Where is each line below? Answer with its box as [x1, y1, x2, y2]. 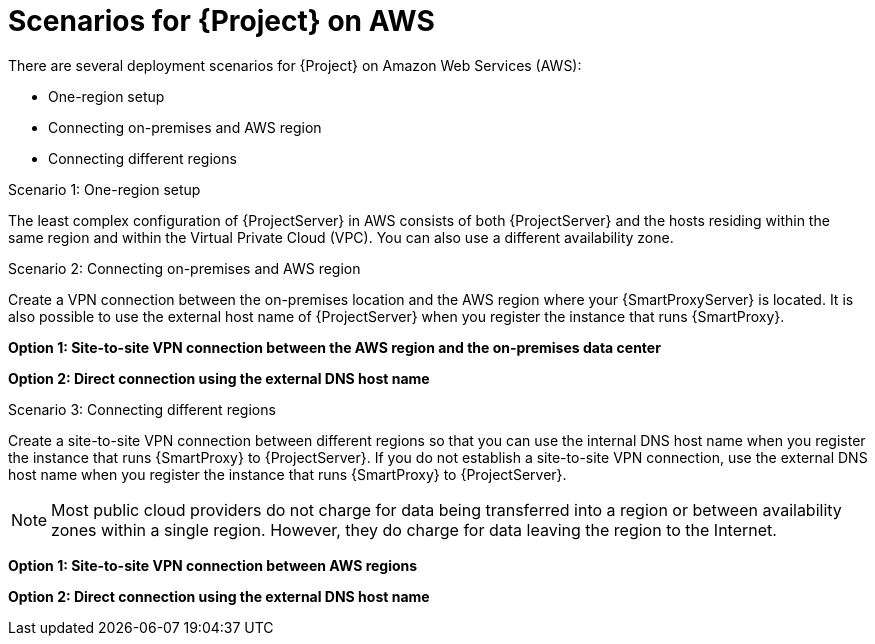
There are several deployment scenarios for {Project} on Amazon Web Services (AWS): [8, 56, 582, 74]
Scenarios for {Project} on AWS [8, 4, 435, 38]
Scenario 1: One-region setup [8, 180, 201, 198]
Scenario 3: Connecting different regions [8, 400, 276, 418]
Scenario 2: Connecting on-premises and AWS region [8, 259, 361, 277]
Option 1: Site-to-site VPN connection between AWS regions [8, 556, 418, 574]
